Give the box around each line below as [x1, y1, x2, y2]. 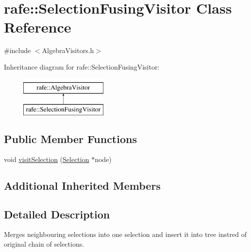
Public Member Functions [4, 131, 137, 146]
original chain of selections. [4, 239, 84, 249]
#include [4, 45, 31, 55]
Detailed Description [4, 206, 110, 221]
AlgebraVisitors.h [42, 45, 94, 55]
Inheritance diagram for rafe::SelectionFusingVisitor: [4, 61, 160, 72]
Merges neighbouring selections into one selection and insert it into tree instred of [4, 229, 247, 239]
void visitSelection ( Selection [4, 154, 89, 164]
